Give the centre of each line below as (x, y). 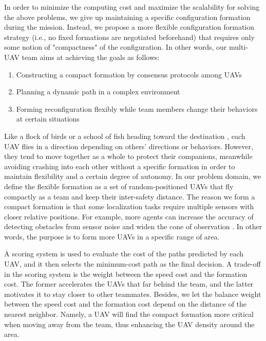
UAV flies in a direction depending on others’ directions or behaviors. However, (129, 146)
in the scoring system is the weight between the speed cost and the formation (126, 274)
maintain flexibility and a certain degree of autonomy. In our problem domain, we (133, 176)
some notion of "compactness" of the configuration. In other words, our (116, 47)
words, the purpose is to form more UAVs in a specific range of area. (112, 236)
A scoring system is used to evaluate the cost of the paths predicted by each (124, 254)
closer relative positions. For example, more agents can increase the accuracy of (129, 216)
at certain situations (48, 119)
